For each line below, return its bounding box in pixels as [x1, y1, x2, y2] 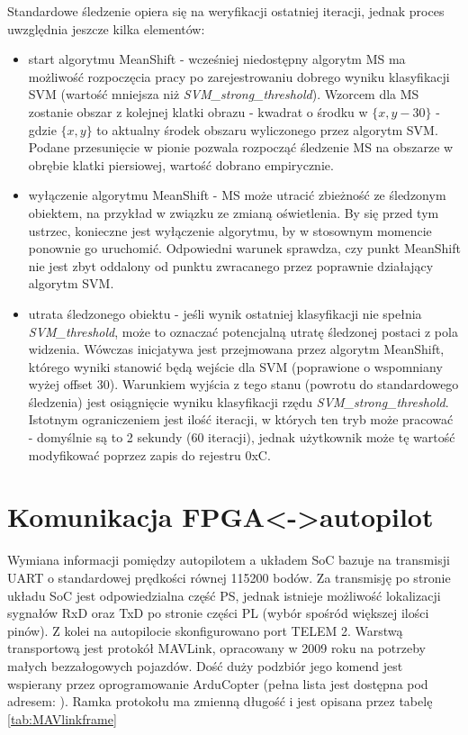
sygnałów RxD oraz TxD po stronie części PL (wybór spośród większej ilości [7, 603, 429, 622]
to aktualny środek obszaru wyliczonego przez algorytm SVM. [96, 120, 438, 139]
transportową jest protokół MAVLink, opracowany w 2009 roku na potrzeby [7, 639, 426, 658]
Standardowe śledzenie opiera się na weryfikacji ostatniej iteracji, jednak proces [7, 2, 445, 20]
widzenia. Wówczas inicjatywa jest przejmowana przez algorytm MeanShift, [28, 340, 445, 358]
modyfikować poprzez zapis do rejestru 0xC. [28, 445, 271, 464]
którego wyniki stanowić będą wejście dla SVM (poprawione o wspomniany [28, 357, 443, 376]
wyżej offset [28, 375, 94, 394]
